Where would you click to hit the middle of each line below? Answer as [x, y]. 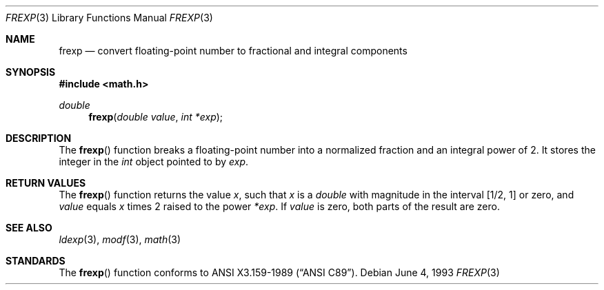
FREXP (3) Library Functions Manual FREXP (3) [109, 18]
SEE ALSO [29, 228]
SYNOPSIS [31, 72]
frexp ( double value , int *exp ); [156, 117]
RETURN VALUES [46, 183]
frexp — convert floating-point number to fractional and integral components [233, 51]
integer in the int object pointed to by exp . [154, 162]
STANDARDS [36, 261]
